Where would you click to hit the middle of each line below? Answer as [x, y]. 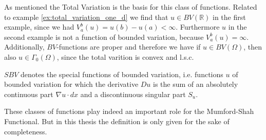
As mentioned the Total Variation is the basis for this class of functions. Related [131, 7]
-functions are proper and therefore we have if [129, 47]
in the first [229, 17]
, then [253, 47]
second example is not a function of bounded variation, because [104, 37]
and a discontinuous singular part [133, 94]
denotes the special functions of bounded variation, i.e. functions [122, 74]
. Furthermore [198, 27]
